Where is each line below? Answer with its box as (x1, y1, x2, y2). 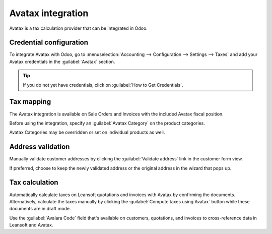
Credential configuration (9, 38, 88, 47)
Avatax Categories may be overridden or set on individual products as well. (9, 129, 165, 136)
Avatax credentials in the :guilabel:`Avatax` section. (9, 58, 115, 65)
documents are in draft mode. (9, 206, 71, 212)
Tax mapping (9, 97, 51, 106)
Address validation (9, 143, 70, 151)
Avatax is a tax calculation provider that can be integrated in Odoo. (9, 25, 148, 31)
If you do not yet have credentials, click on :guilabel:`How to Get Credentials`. (23, 82, 183, 88)
